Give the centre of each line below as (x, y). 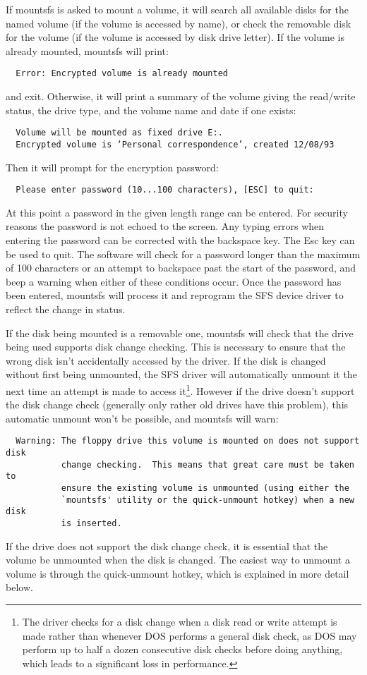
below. (19, 587)
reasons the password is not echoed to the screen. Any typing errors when (165, 226)
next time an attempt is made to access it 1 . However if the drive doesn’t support (180, 389)
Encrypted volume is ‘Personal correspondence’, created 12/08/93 (175, 144)
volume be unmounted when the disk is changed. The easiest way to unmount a (178, 560)
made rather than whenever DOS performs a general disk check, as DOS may (189, 635)
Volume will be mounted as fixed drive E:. (119, 133)
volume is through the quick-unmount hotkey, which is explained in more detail (178, 573)
